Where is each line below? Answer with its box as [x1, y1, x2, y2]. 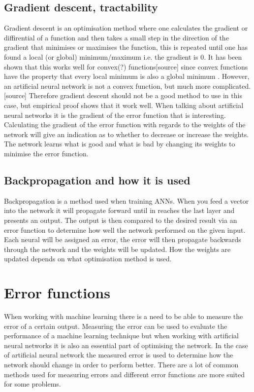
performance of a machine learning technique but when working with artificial [4, 330, 239, 341]
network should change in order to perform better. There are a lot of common [4, 359, 239, 369]
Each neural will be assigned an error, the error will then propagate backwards [4, 234, 241, 245]
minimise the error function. [4, 148, 89, 158]
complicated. [213, 80, 251, 91]
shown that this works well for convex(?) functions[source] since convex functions [4, 61, 248, 71]
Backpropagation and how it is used [4, 172, 190, 187]
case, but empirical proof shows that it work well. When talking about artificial [4, 100, 244, 110]
